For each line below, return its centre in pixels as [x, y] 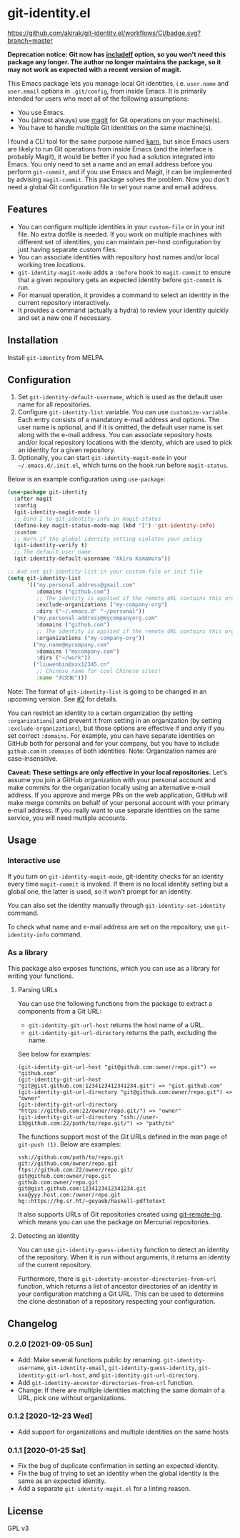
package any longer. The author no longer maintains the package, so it [114, 61]
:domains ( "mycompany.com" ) [78, 651]
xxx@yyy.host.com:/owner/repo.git [69, 1194]
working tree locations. [51, 264]
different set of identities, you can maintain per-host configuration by [119, 241]
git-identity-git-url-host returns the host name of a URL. [116, 1025]
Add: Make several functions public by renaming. [90, 1359]
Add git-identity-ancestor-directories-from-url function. [106, 1382]
